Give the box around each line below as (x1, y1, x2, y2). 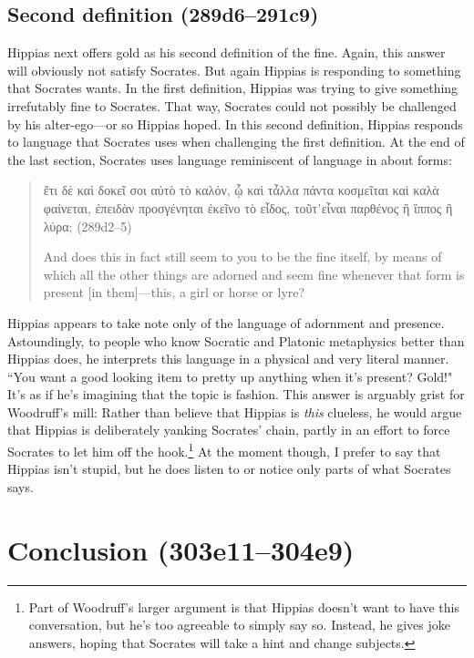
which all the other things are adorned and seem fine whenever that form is (43, 264, 465, 283)
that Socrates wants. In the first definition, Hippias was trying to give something (7, 78, 459, 98)
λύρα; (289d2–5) (43, 216, 132, 235)
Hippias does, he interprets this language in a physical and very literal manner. (7, 349, 449, 368)
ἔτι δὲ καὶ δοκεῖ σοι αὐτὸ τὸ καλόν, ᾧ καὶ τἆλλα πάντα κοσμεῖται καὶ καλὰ (43, 180, 439, 200)
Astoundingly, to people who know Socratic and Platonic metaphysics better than (7, 331, 465, 350)
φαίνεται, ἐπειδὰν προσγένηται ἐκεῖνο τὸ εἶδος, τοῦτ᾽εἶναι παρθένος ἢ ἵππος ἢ (43, 198, 453, 217)
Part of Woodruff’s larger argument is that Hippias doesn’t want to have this (28, 597, 459, 616)
